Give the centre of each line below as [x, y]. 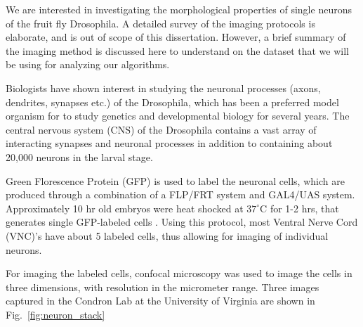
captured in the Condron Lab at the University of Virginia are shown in [160, 301]
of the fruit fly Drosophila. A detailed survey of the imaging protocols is [160, 23]
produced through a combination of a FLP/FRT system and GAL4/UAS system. [180, 194]
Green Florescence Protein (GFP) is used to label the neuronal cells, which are [175, 180]
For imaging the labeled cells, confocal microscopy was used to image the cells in [179, 273]
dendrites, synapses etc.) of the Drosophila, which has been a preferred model [172, 102]
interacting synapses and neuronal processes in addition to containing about [169, 143]
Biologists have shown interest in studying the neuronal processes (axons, [163, 88]
